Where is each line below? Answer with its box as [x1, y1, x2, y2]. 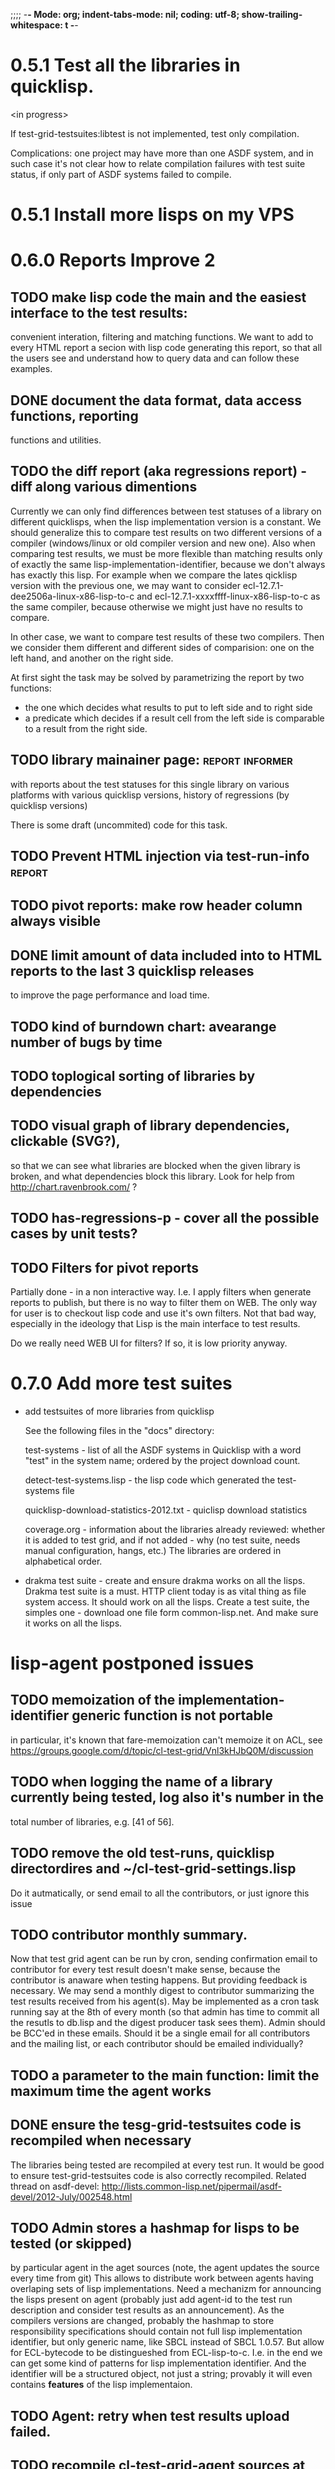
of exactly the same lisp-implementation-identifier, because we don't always [10, 558, 326, 570]
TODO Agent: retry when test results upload [10, 2407, 290, 2424]
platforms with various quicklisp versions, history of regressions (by [10, 789, 290, 801]
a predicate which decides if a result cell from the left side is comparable [24, 712, 325, 724]
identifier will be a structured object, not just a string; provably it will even [10, 2368, 313, 2380]
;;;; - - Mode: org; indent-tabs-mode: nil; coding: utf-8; [10, 9, 240, 20]
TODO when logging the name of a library [10, 1774, 273, 1791]
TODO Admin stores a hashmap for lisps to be [10, 2219, 300, 2236]
